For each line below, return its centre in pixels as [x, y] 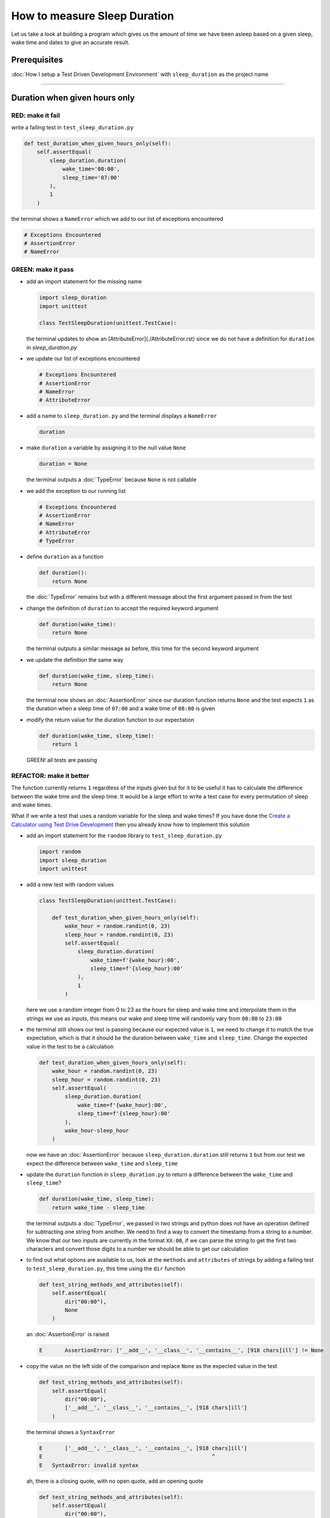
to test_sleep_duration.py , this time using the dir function [106, 1268]
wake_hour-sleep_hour [97, 1130]
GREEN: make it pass [42, 269]
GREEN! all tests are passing [62, 760]
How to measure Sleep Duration [93, 16]
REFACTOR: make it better [50, 775]
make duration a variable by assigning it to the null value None [106, 448]
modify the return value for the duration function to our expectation [110, 720]
